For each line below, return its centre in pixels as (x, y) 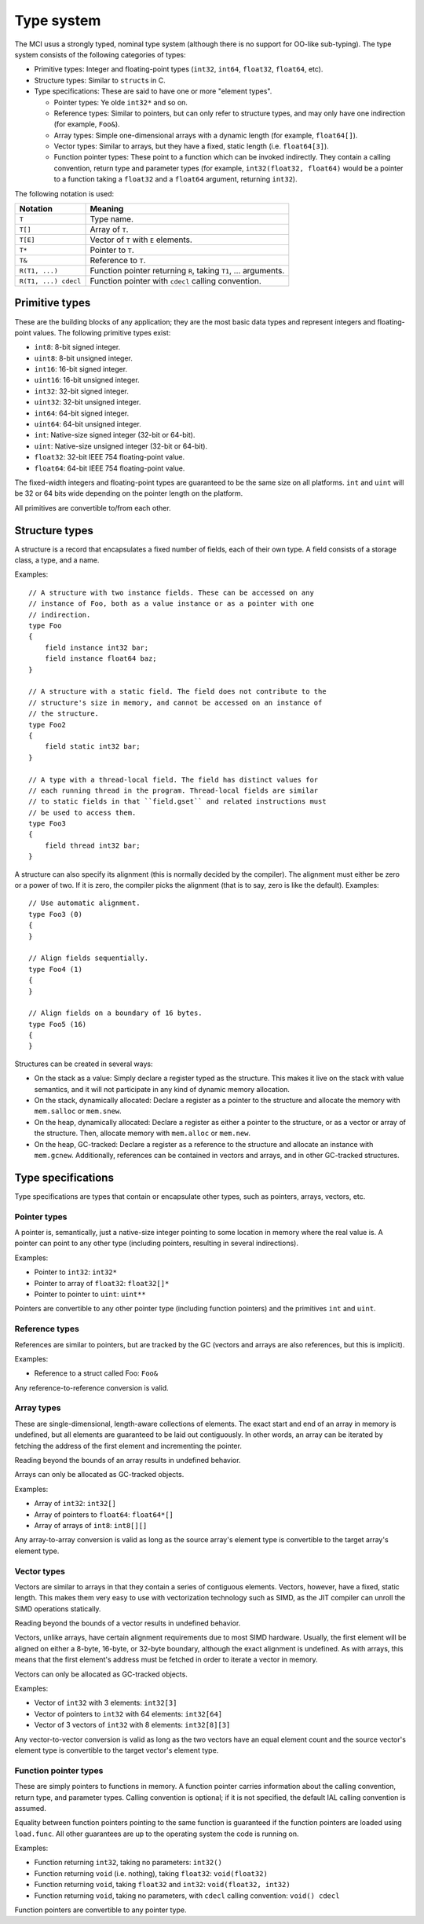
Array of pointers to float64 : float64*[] (104, 1514)
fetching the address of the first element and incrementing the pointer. (128, 1446)
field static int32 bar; (92, 747)
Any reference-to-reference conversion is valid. (91, 1387)
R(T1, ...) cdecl (50, 281)
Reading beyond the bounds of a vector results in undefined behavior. (128, 1623)
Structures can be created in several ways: (84, 1064)
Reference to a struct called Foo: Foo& (96, 1373)
